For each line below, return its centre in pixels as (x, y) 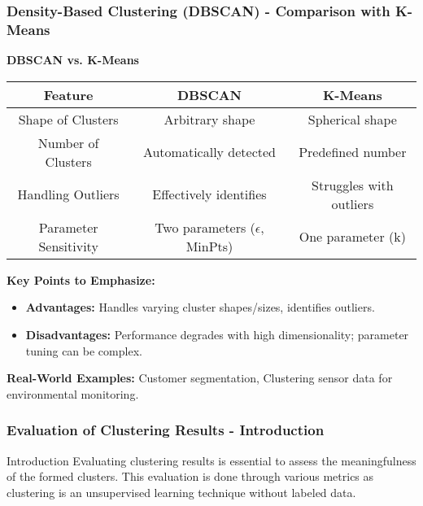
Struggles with (353, 185)
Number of (68, 142)
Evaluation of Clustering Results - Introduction (166, 430)
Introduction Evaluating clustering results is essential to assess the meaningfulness (211, 460)
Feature (68, 94)
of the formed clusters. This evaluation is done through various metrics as (190, 476)
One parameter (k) (352, 237)
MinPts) (209, 246)
